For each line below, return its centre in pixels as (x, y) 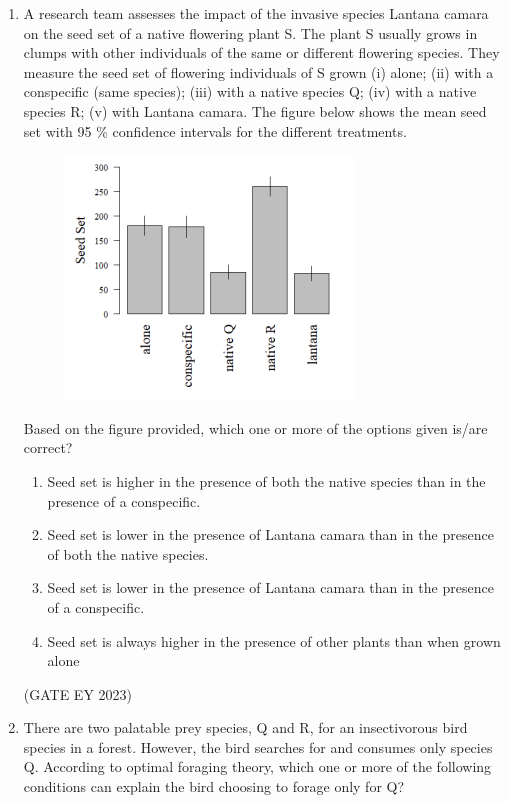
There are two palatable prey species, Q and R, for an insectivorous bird (245, 727)
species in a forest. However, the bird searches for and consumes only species (258, 746)
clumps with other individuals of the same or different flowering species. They (261, 52)
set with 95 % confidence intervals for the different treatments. (215, 130)
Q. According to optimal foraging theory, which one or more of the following (257, 766)
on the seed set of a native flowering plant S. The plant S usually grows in (250, 32)
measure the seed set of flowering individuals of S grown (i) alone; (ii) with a (258, 71)
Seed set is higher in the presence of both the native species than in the (266, 480)
